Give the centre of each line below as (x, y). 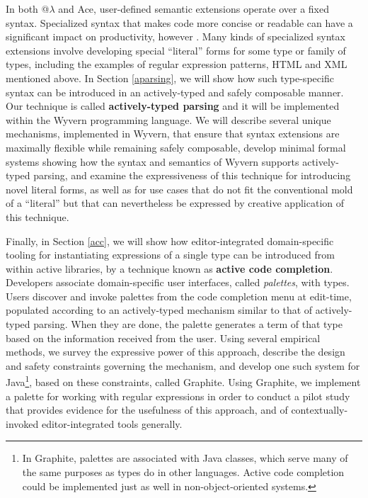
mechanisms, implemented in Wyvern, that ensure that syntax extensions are (173, 134)
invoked (22, 423)
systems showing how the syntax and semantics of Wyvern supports (153, 161)
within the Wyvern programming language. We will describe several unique (168, 119)
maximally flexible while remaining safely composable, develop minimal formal (176, 147)
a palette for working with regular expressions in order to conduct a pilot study (178, 396)
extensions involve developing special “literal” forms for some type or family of (176, 50)
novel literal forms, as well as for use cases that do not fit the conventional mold (179, 189)
